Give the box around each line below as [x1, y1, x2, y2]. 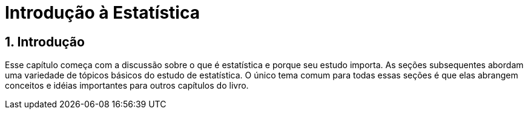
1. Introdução [5, 34, 85, 49]
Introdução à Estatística [5, 2, 200, 23]
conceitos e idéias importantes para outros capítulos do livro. [5, 80, 249, 91]
